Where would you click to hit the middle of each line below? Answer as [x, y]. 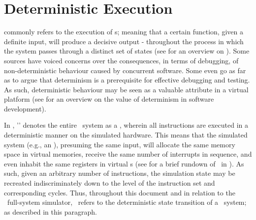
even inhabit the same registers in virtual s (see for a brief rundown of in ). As [124, 163]
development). [25, 108]
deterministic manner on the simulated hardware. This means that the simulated [126, 135]
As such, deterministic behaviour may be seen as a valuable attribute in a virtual [126, 89]
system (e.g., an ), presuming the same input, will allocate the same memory [120, 144]
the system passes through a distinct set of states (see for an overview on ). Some [127, 51]
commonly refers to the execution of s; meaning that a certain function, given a [124, 32]
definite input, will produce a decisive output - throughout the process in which [124, 41]
